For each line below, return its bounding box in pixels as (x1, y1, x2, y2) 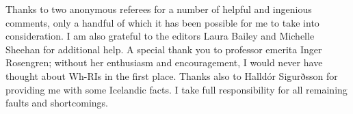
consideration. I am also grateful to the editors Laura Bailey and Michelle (5, 29, 315, 43)
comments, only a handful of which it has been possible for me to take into (5, 15, 319, 29)
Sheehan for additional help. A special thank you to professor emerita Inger (5, 42, 322, 56)
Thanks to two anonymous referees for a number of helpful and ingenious (5, 2, 312, 16)
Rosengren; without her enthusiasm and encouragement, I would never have (5, 55, 323, 70)
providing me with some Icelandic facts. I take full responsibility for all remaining (5, 82, 348, 96)
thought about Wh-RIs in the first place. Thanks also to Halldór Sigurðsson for (5, 68, 338, 83)
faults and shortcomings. (5, 96, 109, 110)
